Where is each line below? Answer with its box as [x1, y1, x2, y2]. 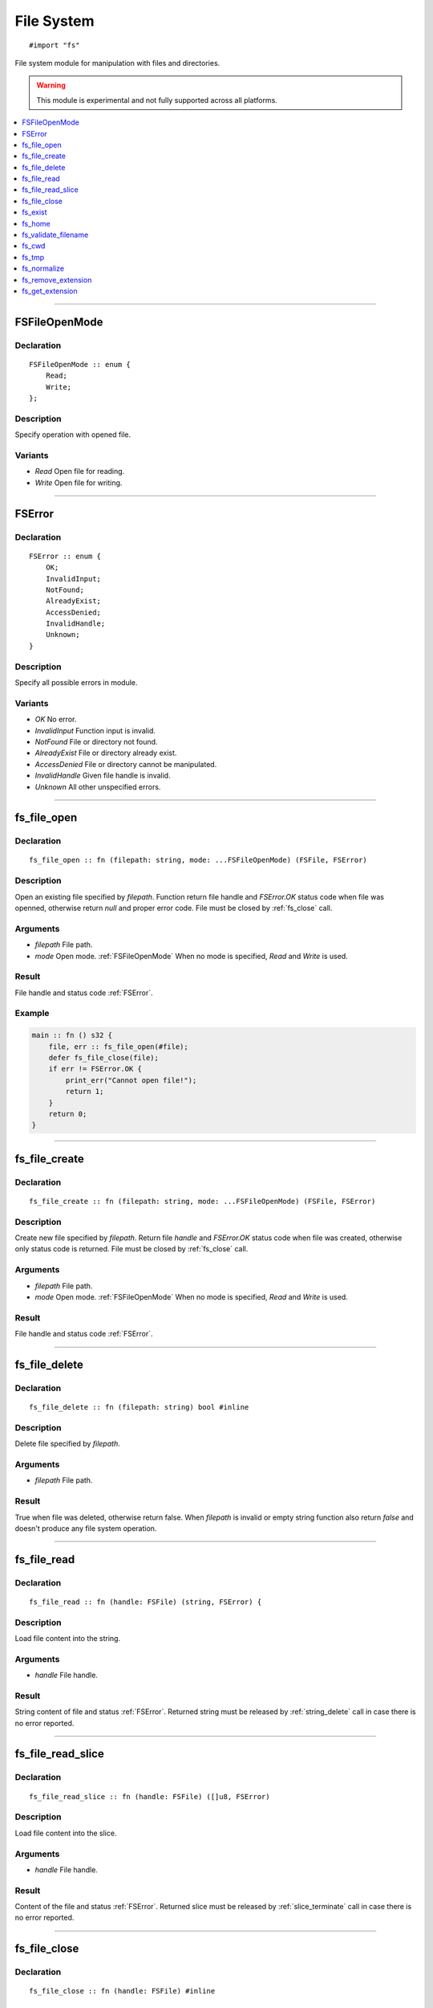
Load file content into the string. [14, 1634, 120, 1643]
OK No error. [34, 715, 77, 724]
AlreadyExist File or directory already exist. [34, 748, 177, 758]
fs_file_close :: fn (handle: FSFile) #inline [29, 1986, 216, 1996]
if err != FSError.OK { [48, 1064, 142, 1074]
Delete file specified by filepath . [14, 1439, 120, 1449]
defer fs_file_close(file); [48, 1053, 160, 1062]
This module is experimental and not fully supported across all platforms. [36, 95, 278, 104]
